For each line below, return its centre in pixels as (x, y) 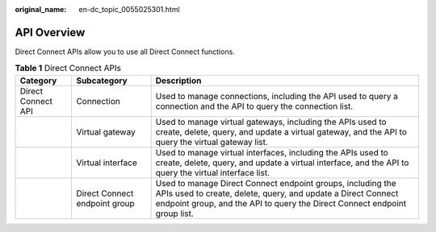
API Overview (50, 32)
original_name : (41, 9)
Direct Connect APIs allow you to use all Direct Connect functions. (125, 52)
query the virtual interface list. (213, 172)
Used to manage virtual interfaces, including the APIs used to (272, 152)
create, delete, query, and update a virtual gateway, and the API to (281, 131)
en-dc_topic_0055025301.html (130, 9)
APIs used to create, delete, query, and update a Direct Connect (277, 193)
